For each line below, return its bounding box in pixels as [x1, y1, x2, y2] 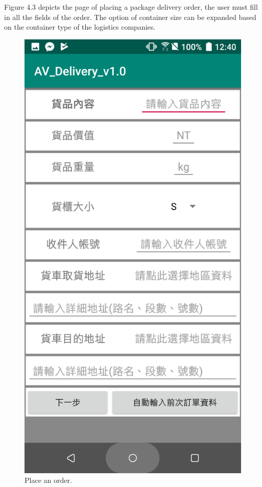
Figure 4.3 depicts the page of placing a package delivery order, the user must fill [4, 2, 258, 12]
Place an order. [25, 475, 72, 485]
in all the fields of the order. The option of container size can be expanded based [4, 11, 256, 22]
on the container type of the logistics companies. [4, 21, 156, 32]
